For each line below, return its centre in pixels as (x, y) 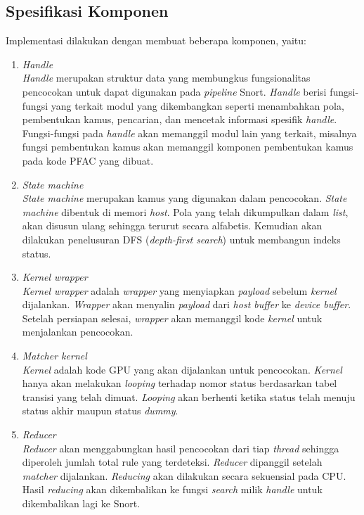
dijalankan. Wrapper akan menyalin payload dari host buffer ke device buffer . (187, 304)
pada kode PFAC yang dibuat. (88, 160)
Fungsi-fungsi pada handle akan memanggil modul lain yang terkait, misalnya (189, 133)
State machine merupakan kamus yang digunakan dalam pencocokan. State (184, 198)
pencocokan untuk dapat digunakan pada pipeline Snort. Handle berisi (174, 91)
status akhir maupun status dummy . (100, 411)
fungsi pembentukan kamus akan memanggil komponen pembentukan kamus (188, 147)
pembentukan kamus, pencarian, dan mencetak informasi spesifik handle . (180, 119)
